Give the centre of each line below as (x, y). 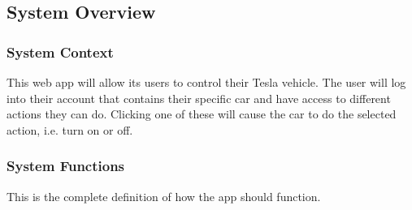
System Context (60, 51)
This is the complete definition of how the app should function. (164, 196)
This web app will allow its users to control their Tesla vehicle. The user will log (206, 82)
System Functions (66, 166)
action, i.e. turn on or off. (70, 129)
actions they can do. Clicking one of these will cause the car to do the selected (202, 114)
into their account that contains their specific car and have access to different (199, 98)
